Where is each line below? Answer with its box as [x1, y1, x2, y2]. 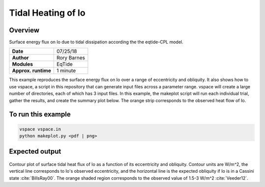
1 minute [56, 67, 76, 74]
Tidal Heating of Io [9, 7, 86, 18]
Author [12, 54, 29, 61]
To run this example [9, 110, 71, 119]
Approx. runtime [12, 67, 52, 74]
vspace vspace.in [19, 126, 61, 132]
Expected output [9, 147, 61, 156]
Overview [9, 26, 40, 34]
